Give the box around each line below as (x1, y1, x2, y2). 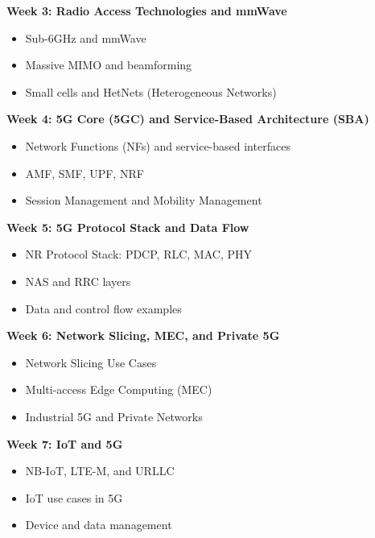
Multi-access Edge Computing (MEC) (25, 381, 212, 398)
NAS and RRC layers (25, 272, 131, 289)
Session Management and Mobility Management (25, 192, 262, 209)
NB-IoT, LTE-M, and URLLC (25, 462, 175, 479)
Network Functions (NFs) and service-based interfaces (25, 137, 291, 154)
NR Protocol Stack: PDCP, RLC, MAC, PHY (25, 246, 253, 263)
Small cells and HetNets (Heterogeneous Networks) (25, 83, 277, 100)
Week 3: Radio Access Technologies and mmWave (6, 2, 287, 19)
